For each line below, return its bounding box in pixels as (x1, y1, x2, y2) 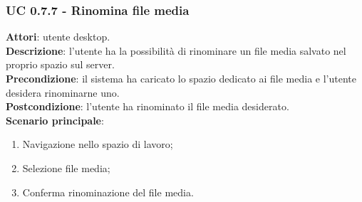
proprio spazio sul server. (6, 57, 115, 72)
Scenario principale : (6, 112, 104, 127)
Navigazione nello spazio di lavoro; (22, 137, 173, 151)
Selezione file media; (22, 160, 110, 175)
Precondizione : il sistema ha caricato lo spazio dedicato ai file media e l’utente (6, 71, 356, 85)
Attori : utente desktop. (6, 29, 110, 44)
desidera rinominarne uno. (6, 85, 120, 100)
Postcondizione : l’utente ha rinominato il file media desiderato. (6, 99, 289, 114)
